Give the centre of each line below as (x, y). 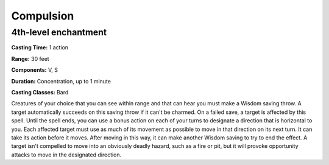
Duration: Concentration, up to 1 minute (61, 81)
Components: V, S (34, 70)
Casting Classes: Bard (40, 92)
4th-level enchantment (59, 32)
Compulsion (43, 16)
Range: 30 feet (30, 58)
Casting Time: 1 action (40, 47)
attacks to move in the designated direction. (66, 155)
